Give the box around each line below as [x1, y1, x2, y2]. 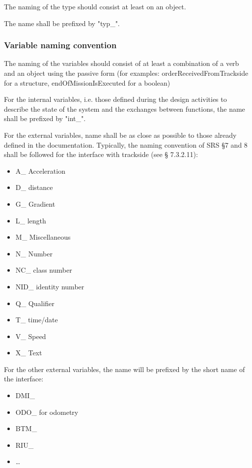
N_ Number [15, 248, 53, 258]
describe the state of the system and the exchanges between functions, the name [4, 103, 245, 114]
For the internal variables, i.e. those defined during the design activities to [4, 94, 227, 104]
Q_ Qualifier [15, 298, 55, 308]
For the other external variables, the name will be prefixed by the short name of [4, 364, 245, 374]
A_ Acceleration [15, 165, 65, 176]
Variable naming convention [4, 39, 117, 51]
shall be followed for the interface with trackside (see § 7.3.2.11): [4, 149, 198, 159]
